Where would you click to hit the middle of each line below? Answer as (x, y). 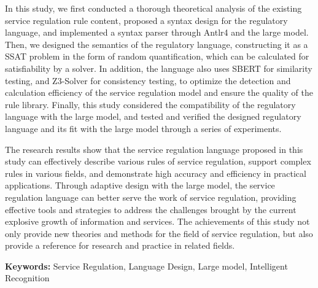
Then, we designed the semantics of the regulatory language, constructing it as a (157, 44)
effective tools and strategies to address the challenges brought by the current (151, 209)
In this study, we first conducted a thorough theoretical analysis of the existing (153, 8)
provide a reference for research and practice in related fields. (120, 245)
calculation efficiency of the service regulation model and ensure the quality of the (159, 92)
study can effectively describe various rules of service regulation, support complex (158, 161)
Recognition (27, 278)
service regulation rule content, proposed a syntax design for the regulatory (146, 20)
